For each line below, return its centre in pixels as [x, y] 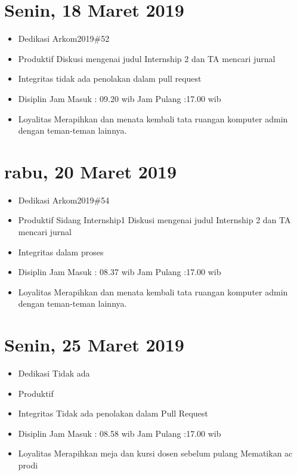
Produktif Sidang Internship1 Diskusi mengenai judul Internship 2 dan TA [154, 220]
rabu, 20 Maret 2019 [91, 171]
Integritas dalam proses [61, 252]
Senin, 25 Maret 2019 [94, 345]
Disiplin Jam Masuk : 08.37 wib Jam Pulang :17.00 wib [120, 272]
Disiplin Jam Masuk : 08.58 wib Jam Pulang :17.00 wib [120, 433]
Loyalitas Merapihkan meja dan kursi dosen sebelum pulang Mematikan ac [155, 453]
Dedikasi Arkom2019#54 [64, 200]
